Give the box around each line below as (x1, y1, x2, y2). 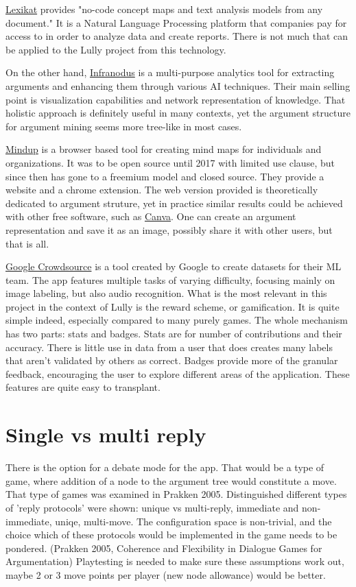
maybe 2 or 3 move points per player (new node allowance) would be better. (5, 567, 326, 582)
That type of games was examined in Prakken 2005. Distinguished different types (5, 487, 347, 501)
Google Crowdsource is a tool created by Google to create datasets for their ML (5, 259, 342, 274)
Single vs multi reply (5, 420, 206, 448)
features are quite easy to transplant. (5, 380, 161, 394)
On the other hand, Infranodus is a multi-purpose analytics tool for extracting (5, 65, 335, 80)
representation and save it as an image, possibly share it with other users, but (5, 222, 333, 237)
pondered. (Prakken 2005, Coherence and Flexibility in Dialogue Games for (5, 540, 322, 555)
